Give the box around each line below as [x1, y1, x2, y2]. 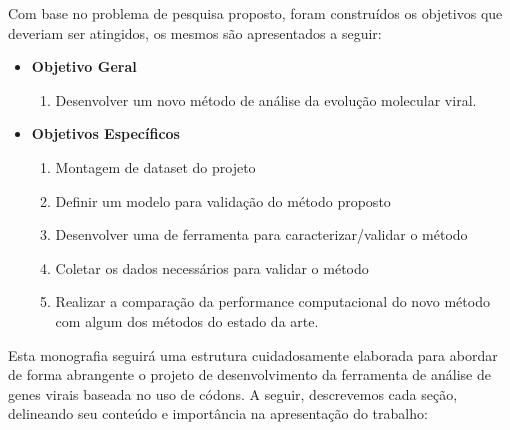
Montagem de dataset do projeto [55, 156, 256, 177]
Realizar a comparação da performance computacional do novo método [55, 291, 490, 312]
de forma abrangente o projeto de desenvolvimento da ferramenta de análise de [8, 364, 491, 385]
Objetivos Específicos [31, 123, 180, 144]
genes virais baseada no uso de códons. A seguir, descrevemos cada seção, [8, 383, 458, 404]
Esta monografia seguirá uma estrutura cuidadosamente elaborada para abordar [8, 344, 498, 365]
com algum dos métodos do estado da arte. [55, 310, 319, 331]
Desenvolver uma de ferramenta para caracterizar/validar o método [55, 224, 468, 245]
